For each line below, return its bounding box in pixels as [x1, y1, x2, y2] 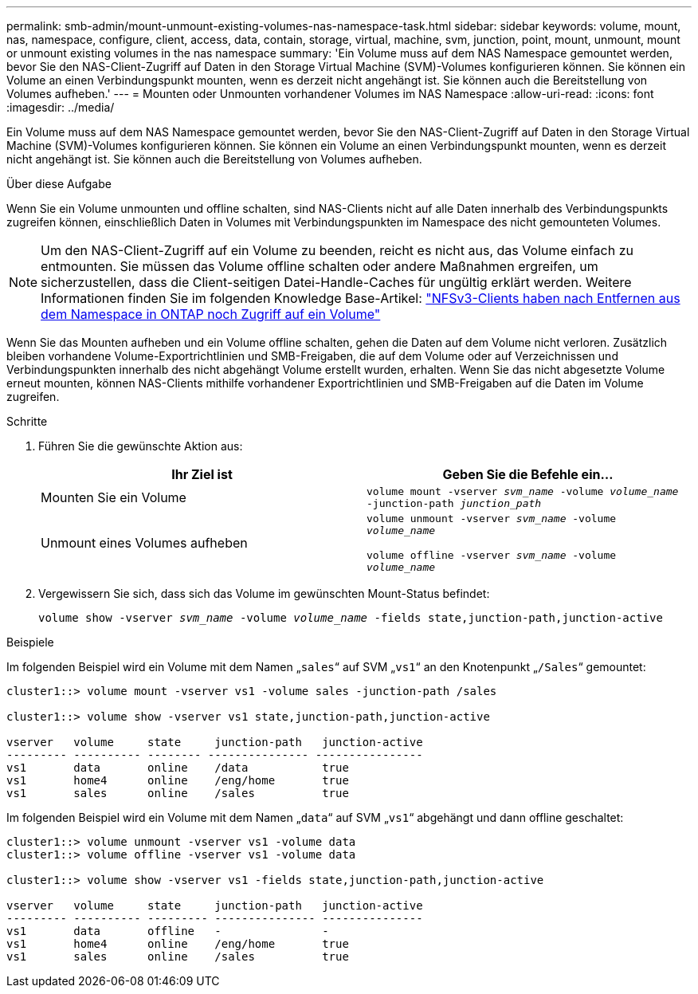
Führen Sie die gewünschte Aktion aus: [38, 439, 243, 453]
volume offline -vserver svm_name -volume [367, 549, 617, 561]
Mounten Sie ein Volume [41, 489, 186, 505]
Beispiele [6, 635, 54, 649]
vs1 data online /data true [6, 761, 349, 774]
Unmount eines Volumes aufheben [41, 535, 248, 551]
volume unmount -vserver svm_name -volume [367, 513, 617, 525]
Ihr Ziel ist [171, 466, 233, 482]
